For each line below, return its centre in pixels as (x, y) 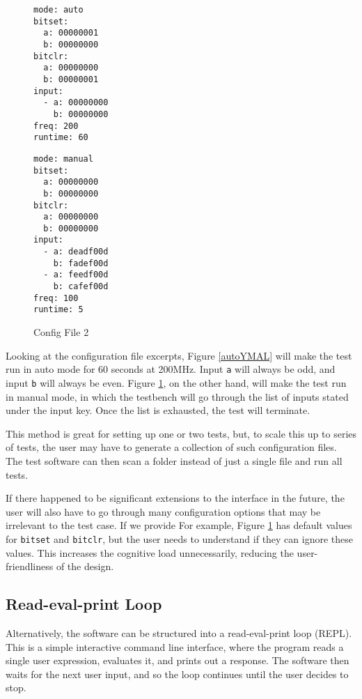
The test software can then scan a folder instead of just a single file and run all (174, 460)
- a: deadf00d (76, 252)
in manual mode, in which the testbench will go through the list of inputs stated (177, 396)
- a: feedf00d (76, 275)
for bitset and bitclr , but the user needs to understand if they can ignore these (180, 538)
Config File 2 (61, 332)
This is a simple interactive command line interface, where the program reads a (175, 646)
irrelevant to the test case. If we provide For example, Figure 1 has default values (179, 525)
